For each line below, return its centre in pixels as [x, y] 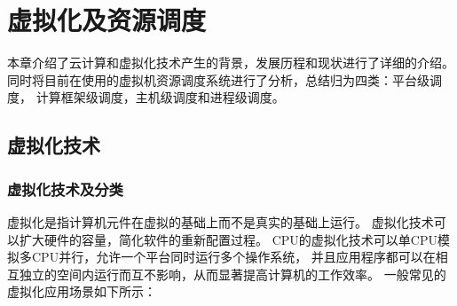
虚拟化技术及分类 [65, 188]
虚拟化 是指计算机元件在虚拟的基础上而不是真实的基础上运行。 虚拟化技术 [221, 221]
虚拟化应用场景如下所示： [82, 291]
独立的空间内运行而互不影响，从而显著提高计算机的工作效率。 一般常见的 [232, 274]
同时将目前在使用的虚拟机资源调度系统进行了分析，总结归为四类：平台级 [218, 79]
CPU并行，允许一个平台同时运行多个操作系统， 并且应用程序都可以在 [233, 257]
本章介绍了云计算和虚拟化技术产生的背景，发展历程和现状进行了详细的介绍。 [231, 63]
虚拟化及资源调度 [107, 20]
